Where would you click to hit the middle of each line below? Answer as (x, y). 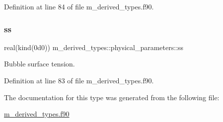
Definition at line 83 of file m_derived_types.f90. (79, 80)
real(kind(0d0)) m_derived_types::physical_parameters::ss (94, 47)
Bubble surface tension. (39, 64)
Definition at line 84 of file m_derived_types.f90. (79, 6)
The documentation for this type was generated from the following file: (112, 97)
